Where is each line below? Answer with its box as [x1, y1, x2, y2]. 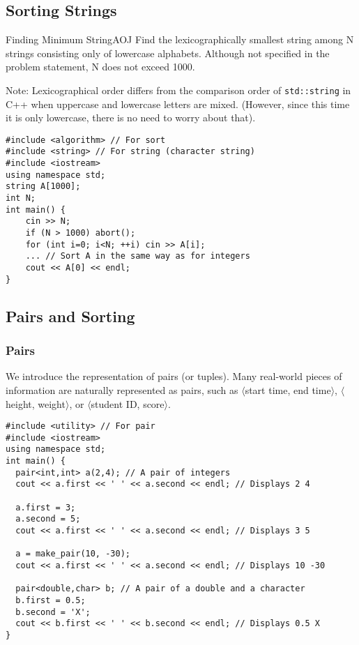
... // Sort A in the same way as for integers [25, 251, 250, 261]
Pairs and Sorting [6, 305, 135, 326]
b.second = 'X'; [15, 607, 91, 617]
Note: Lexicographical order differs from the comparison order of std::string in [6, 82, 351, 97]
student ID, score [91, 396, 165, 411]
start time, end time [245, 382, 331, 397]
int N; [6, 193, 36, 204]
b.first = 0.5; [15, 595, 86, 605]
